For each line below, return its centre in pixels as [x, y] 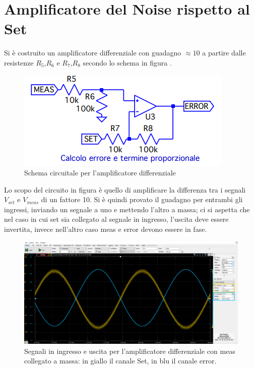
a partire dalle [224, 53]
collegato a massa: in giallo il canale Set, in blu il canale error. [120, 361]
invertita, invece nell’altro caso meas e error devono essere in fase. [106, 229]
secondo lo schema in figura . [127, 62]
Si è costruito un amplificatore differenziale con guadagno [93, 53]
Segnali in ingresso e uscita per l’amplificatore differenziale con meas [130, 351]
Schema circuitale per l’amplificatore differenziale [100, 173]
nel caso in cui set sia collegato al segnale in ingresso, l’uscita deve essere [116, 219]
